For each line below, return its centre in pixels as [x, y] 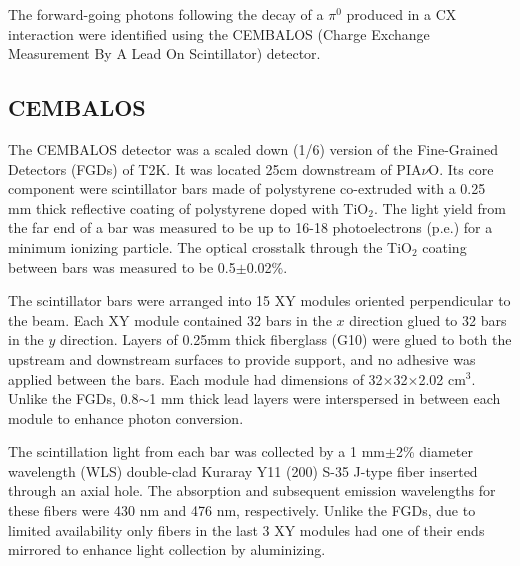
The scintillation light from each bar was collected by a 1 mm [197, 451]
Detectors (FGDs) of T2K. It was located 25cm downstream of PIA [215, 168]
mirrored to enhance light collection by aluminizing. [167, 549]
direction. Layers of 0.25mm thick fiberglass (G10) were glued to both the [285, 339]
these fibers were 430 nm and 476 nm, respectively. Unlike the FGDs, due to [242, 510]
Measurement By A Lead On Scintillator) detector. [164, 53]
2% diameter [434, 451]
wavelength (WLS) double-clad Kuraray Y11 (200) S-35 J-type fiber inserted [243, 470]
